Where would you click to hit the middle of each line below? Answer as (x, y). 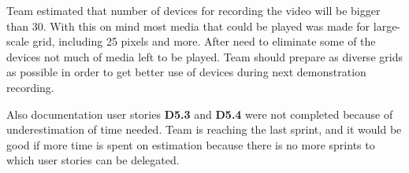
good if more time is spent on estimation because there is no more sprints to (191, 144)
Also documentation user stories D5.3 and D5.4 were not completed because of (200, 114)
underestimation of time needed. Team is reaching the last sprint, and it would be (204, 129)
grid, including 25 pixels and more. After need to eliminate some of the (204, 41)
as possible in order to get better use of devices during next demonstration (186, 72)
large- (387, 26)
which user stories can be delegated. (93, 160)
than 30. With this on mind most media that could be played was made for (188, 26)
